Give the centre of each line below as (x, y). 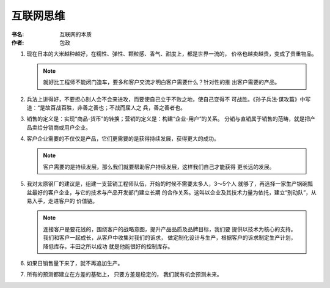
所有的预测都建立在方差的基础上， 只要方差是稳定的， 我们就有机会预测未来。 (124, 275)
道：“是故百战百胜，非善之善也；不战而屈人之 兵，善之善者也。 (106, 108)
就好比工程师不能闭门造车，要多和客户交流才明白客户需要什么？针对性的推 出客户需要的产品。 (162, 82)
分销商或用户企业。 (67, 127)
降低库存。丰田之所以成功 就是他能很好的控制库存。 (108, 246)
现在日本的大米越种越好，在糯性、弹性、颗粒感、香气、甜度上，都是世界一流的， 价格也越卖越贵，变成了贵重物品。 (172, 54)
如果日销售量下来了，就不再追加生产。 (75, 263)
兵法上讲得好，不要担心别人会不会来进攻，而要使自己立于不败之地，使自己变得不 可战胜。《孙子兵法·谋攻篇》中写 (169, 99)
